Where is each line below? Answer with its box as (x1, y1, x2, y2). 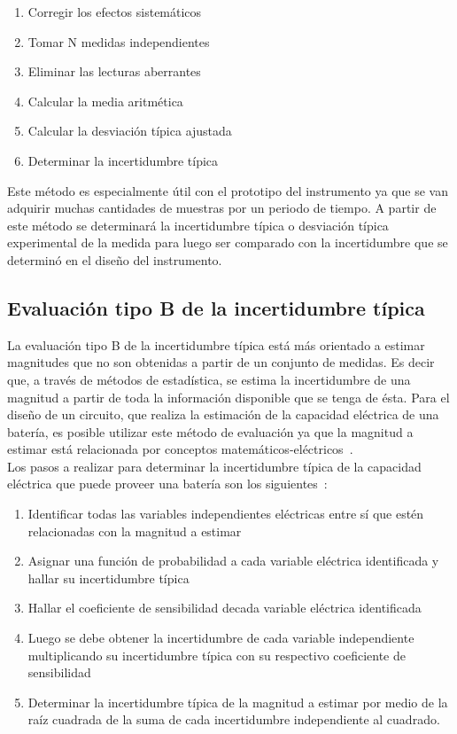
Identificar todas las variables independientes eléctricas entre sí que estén (27, 504, 424, 523)
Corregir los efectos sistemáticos (27, 3, 202, 20)
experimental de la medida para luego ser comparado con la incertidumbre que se (7, 233, 448, 252)
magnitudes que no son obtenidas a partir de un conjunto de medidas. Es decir (7, 353, 435, 371)
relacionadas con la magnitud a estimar (27, 521, 242, 540)
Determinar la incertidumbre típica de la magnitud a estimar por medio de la (27, 692, 448, 711)
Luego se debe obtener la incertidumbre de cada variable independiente (27, 629, 414, 647)
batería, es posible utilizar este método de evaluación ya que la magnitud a (7, 422, 414, 441)
